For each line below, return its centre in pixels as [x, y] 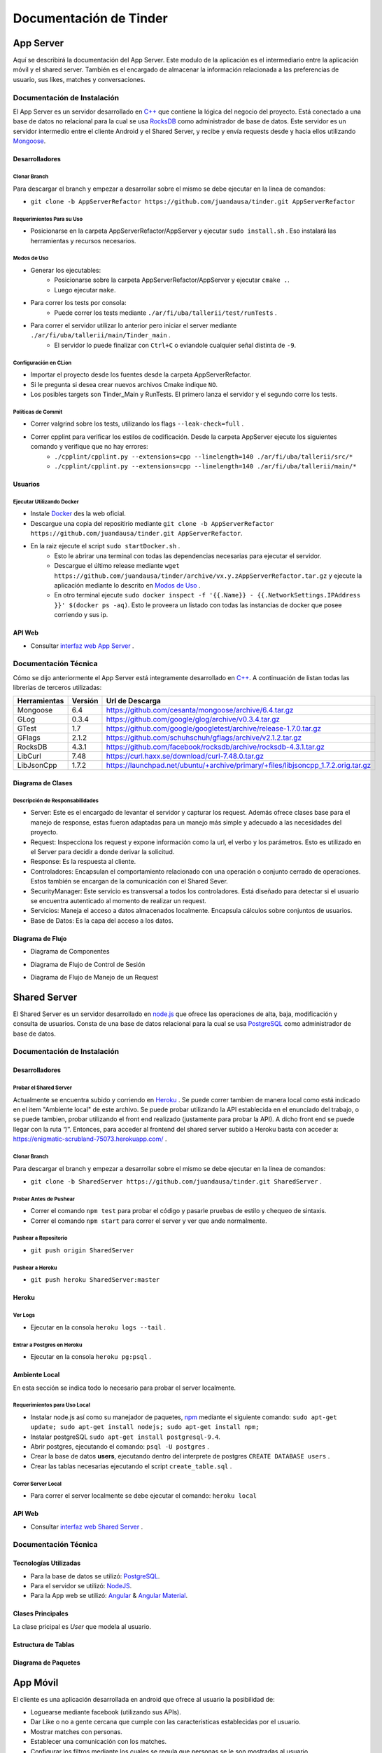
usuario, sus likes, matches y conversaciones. [79, 79]
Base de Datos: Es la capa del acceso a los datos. [102, 920]
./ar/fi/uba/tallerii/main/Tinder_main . [100, 335]
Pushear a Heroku [35, 1268]
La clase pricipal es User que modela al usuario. [82, 1626]
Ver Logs [24, 1315]
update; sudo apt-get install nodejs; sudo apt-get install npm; [145, 1427]
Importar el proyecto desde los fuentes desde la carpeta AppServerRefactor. [141, 374]
